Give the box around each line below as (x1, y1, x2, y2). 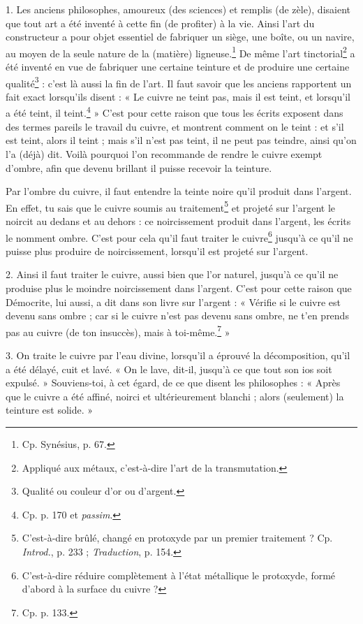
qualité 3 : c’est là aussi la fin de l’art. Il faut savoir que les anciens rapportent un (6, 73, 352, 90)
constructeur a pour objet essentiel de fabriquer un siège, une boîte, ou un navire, (6, 29, 355, 44)
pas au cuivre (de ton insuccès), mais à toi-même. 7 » (6, 322, 230, 339)
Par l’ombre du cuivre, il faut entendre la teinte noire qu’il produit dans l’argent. (6, 184, 352, 198)
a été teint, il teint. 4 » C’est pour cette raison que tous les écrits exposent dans (6, 103, 343, 120)
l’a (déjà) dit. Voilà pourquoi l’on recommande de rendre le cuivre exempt (6, 146, 323, 161)
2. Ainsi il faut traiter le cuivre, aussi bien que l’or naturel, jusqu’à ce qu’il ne (6, 267, 339, 282)
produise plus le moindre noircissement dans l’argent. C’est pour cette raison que (6, 280, 352, 295)
